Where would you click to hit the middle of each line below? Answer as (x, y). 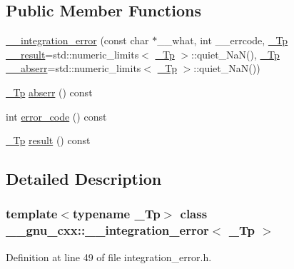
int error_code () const (56, 116)
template (32, 214)
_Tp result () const (48, 140)
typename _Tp (116, 214)
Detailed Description (84, 179)
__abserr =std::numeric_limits (73, 68)
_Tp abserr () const (49, 92)
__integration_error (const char (77, 40)
